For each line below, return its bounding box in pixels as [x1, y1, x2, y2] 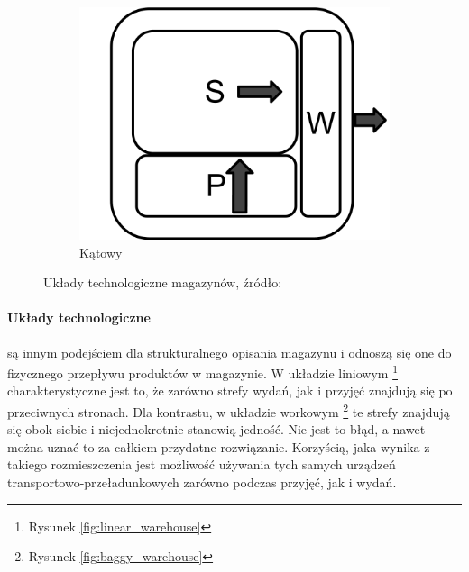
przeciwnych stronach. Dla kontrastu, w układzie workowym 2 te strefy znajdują [7, 400, 450, 421]
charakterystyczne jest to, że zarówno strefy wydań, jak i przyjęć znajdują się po [7, 381, 453, 400]
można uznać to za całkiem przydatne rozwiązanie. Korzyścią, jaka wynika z [7, 437, 430, 456]
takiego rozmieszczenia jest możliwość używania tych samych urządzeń [7, 455, 396, 474]
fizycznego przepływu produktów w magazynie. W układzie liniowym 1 [7, 361, 398, 382]
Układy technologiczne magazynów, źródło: [43, 273, 282, 292]
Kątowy [79, 242, 123, 261]
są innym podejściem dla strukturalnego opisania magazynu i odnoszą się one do [7, 342, 452, 361]
